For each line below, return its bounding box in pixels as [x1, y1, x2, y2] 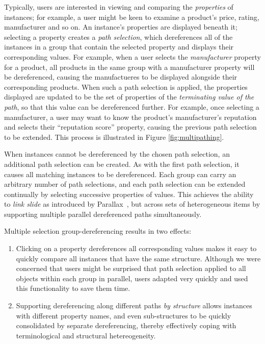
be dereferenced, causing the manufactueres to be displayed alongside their [4, 71, 237, 82]
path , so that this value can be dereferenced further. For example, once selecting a [4, 101, 259, 112]
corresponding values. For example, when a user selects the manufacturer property [4, 51, 261, 62]
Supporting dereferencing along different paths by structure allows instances [16, 300, 252, 311]
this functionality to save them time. [16, 283, 130, 293]
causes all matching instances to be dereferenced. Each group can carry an [4, 168, 236, 179]
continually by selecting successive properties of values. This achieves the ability [4, 188, 254, 199]
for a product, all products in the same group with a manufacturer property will [4, 61, 255, 72]
